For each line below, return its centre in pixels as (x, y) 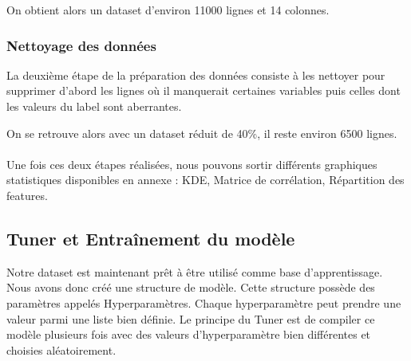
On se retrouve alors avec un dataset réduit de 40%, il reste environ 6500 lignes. (202, 133)
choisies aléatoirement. (61, 349)
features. (27, 195)
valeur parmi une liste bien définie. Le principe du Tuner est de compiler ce (191, 318)
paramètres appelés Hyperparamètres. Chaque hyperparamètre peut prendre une (204, 302)
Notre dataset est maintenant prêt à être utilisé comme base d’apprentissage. (195, 271)
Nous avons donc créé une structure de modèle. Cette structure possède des (191, 287)
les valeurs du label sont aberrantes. (94, 106)
